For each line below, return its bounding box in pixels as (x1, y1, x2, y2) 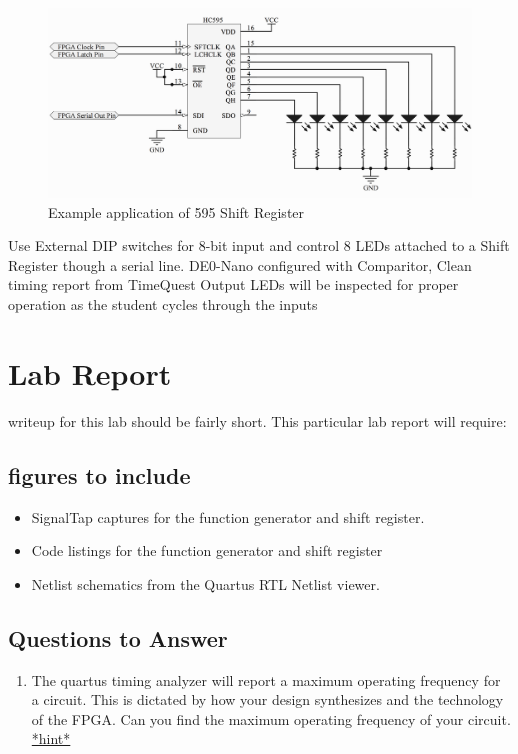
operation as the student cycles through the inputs (8, 294, 318, 315)
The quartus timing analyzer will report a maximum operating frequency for (31, 669, 501, 690)
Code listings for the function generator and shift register (31, 540, 383, 561)
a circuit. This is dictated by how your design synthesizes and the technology (31, 689, 504, 710)
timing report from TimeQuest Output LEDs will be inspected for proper (8, 274, 459, 295)
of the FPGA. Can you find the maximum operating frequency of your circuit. (31, 708, 511, 729)
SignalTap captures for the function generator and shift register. (31, 506, 425, 527)
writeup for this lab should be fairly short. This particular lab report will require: (8, 410, 507, 431)
